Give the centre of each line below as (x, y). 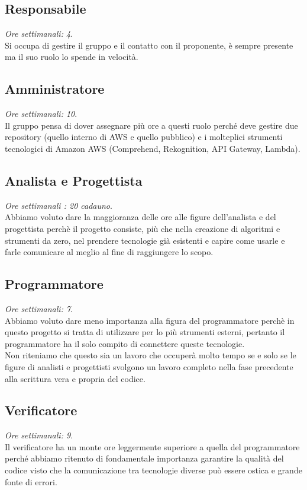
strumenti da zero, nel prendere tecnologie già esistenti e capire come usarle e (145, 240)
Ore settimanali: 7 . (39, 308)
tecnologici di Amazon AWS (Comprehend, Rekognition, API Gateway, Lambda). (153, 148)
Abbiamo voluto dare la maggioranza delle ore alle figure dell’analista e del (140, 217)
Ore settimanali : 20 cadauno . (59, 205)
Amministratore (55, 89)
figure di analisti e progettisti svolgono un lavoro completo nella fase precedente (149, 366)
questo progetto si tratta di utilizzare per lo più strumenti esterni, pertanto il (145, 332)
